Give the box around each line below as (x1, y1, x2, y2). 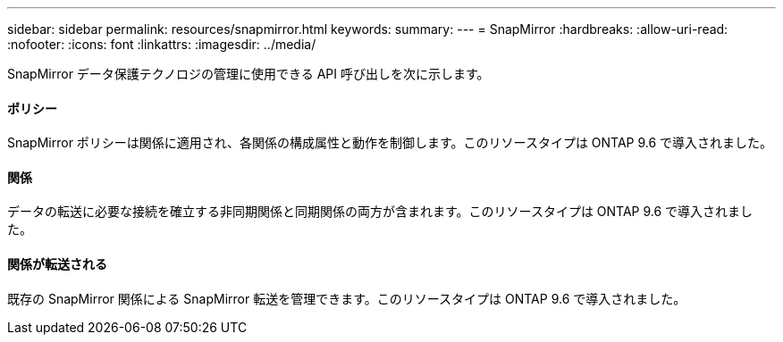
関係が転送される (7, 256, 107, 272)
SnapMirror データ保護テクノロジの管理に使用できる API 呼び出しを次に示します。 (7, 66, 490, 81)
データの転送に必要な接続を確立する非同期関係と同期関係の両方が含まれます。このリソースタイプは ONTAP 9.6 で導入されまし (7, 204, 754, 220)
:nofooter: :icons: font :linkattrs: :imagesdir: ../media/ (7, 37, 316, 52)
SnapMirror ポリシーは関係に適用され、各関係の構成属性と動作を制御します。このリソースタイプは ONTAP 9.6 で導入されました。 (7, 135, 773, 151)
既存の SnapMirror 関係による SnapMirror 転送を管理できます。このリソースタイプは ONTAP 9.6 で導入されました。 (7, 290, 686, 306)
